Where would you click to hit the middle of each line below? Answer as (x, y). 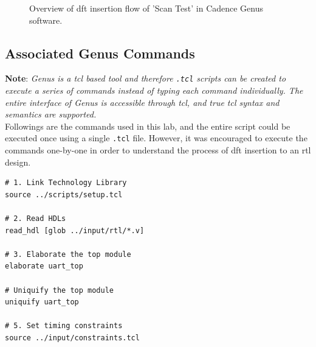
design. (18, 162)
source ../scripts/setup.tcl (64, 195)
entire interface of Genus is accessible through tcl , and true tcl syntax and (142, 102)
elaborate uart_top (44, 266)
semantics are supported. (51, 114)
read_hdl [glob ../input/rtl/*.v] (75, 230)
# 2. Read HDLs (36, 219)
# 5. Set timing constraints (64, 326)
